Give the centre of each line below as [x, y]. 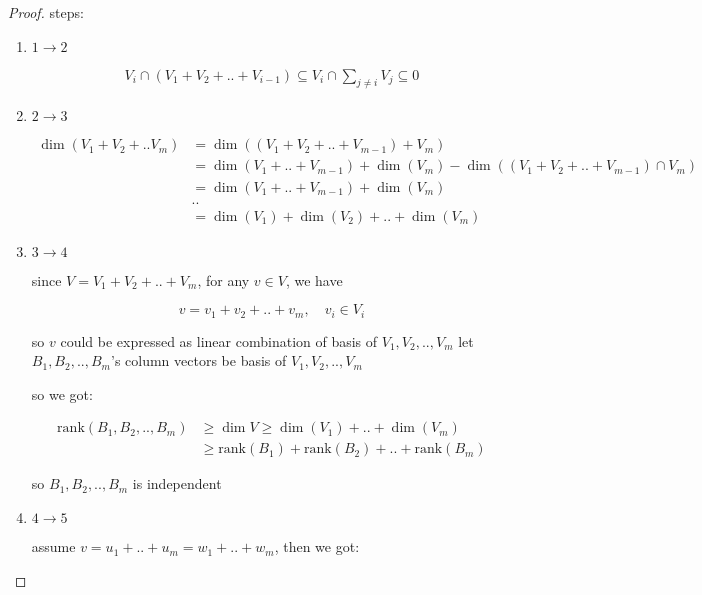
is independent [177, 483]
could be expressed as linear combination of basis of [219, 340]
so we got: [62, 393]
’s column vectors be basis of [199, 360]
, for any [223, 279]
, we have [314, 279]
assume [53, 546]
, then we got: [317, 546]
